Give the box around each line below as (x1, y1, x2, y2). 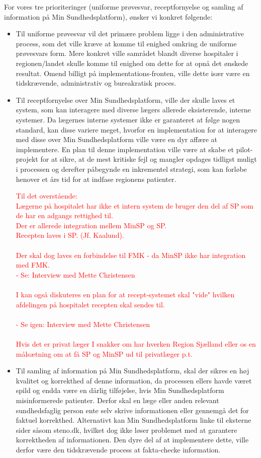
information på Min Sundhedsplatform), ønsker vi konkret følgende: (4, 11, 213, 22)
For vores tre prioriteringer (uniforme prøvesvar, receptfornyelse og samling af (4, 2, 243, 12)
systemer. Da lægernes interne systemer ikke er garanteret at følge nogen (16, 114, 240, 124)
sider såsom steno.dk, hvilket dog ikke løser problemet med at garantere (16, 424, 237, 435)
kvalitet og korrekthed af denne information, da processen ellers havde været (16, 375, 252, 385)
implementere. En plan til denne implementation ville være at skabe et (16, 144, 234, 154)
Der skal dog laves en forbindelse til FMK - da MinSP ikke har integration (16, 249, 246, 260)
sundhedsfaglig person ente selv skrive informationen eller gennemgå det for (16, 405, 249, 415)
